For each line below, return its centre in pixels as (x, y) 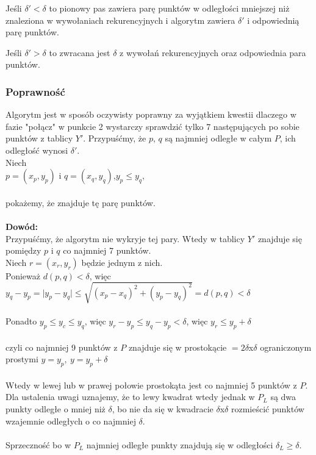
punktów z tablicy (39, 138)
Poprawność (35, 91)
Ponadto (21, 321)
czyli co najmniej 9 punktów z (62, 347)
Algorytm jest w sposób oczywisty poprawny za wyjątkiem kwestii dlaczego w (151, 114)
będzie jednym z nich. (122, 262)
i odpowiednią (273, 20)
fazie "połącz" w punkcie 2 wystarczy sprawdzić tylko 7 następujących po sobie (153, 126)
